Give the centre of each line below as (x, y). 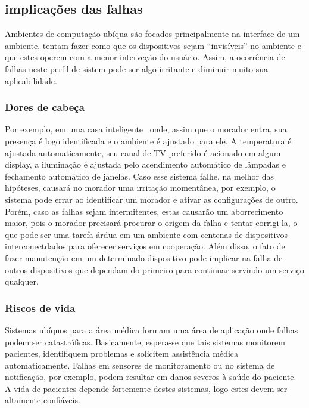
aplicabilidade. (31, 80)
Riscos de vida (40, 307)
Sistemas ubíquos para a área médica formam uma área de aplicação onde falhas (152, 330)
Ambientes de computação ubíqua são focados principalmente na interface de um (152, 34)
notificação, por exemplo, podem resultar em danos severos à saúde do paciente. (151, 377)
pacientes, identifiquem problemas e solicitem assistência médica (122, 353)
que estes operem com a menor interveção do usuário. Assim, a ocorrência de (145, 57)
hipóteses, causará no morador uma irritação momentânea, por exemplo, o (140, 188)
